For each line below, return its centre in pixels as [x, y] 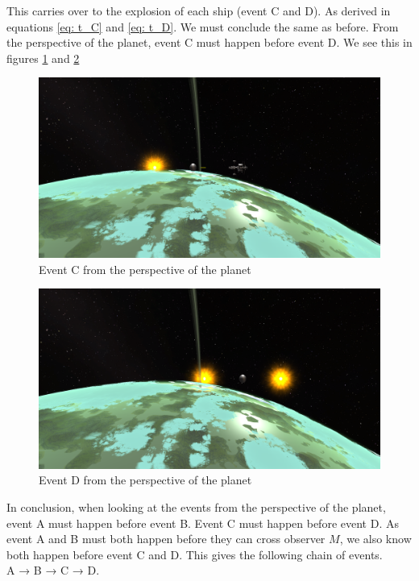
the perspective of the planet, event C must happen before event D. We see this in [209, 42]
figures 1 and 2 [43, 58]
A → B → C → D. [53, 570]
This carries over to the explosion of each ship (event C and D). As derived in [199, 10]
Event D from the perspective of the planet [145, 480]
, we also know [375, 539]
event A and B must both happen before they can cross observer [166, 539]
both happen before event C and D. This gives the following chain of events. [195, 554]
